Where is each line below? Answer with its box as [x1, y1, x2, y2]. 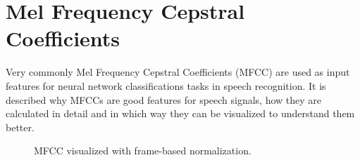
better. [6, 119, 35, 134]
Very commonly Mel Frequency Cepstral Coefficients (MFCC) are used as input [6, 65, 350, 79]
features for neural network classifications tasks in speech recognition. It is [6, 78, 326, 93]
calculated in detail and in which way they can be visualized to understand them [6, 106, 355, 121]
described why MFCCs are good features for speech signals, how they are [6, 92, 322, 107]
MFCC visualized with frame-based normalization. [34, 143, 252, 158]
